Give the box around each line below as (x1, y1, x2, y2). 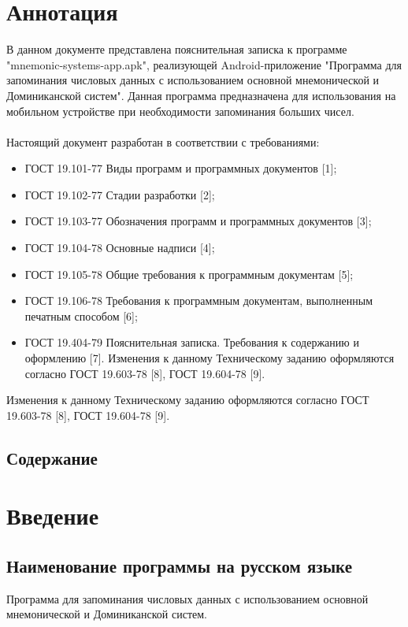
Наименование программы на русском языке (6, 553, 352, 577)
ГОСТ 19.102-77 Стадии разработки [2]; (24, 186, 215, 202)
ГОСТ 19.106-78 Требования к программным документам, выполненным (24, 292, 373, 309)
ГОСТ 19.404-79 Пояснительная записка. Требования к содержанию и (24, 334, 359, 351)
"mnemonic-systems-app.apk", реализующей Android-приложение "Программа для (6, 56, 402, 72)
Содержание (6, 445, 98, 469)
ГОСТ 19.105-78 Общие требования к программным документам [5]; (24, 265, 354, 282)
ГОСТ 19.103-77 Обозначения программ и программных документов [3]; (24, 213, 372, 229)
